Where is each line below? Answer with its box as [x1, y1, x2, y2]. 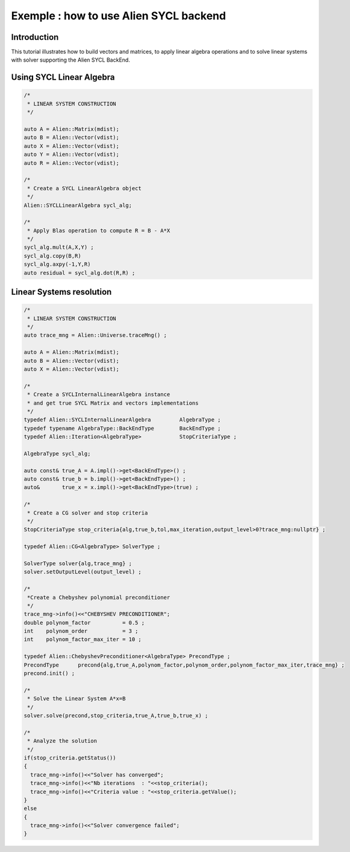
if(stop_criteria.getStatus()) [23, 754, 117, 761]
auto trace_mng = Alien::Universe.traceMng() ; [23, 332, 167, 339]
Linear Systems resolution [11, 287, 112, 297]
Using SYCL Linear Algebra [11, 72, 115, 83]
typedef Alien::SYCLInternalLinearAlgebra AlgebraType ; [23, 417, 221, 423]
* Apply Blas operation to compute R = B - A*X [27, 227, 170, 234]
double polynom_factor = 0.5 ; [23, 619, 145, 626]
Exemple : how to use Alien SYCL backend [11, 9, 226, 22]
